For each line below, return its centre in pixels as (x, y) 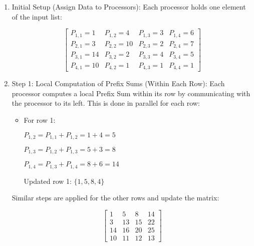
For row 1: (40, 119)
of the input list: (37, 16)
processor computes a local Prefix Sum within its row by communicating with (131, 93)
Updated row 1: (48, 181)
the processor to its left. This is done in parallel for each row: (106, 103)
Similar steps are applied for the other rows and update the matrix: (115, 198)
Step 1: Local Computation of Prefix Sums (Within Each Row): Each (118, 83)
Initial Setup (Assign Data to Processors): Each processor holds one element (129, 7)
